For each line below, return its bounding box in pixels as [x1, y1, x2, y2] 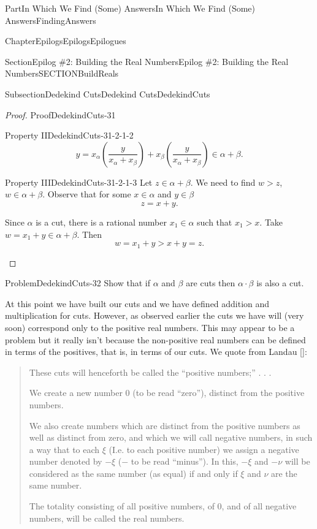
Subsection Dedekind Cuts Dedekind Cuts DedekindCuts [5, 87, 210, 100]
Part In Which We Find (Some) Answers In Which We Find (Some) [5, 2, 256, 14]
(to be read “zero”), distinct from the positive [132, 386, 305, 399]
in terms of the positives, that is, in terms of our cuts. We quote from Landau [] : [5, 345, 307, 358]
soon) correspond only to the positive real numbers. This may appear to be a [5, 321, 295, 333]
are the [270, 466, 297, 479]
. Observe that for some [42, 188, 131, 200]
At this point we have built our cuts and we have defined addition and [5, 297, 270, 310]
